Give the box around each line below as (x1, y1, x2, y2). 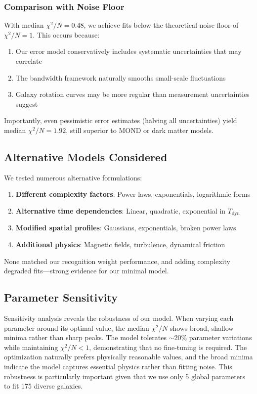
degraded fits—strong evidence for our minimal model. (4, 265, 169, 276)
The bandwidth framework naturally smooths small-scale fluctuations (15, 72, 226, 83)
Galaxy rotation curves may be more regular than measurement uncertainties (15, 89, 250, 99)
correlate (15, 56, 42, 66)
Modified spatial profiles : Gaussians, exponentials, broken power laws (15, 222, 236, 233)
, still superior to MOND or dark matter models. (66, 125, 214, 135)
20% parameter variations (174, 332, 252, 343)
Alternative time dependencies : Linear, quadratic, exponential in (15, 205, 226, 216)
